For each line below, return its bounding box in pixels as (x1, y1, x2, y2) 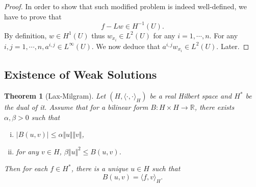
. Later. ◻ (216, 40, 249, 51)
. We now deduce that (91, 40, 160, 51)
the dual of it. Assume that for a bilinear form (4, 102, 148, 112)
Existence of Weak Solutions (4, 66, 157, 82)
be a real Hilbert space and (149, 90, 232, 101)
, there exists (194, 102, 235, 112)
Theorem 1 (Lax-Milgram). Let (4, 90, 106, 101)
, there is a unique (71, 163, 129, 174)
